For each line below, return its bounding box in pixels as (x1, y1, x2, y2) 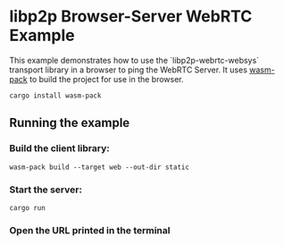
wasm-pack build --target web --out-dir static (9, 163, 190, 172)
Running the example (9, 115, 130, 131)
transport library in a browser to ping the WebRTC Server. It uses (9, 64, 248, 75)
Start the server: (9, 183, 83, 196)
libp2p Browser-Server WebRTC (9, 6, 253, 27)
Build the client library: (9, 142, 110, 155)
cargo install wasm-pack (9, 91, 102, 100)
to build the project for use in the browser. (29, 73, 185, 84)
